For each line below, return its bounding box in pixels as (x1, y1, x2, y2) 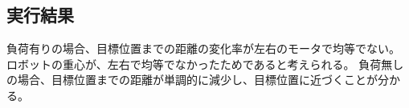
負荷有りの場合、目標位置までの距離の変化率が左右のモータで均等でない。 (6, 40, 400, 57)
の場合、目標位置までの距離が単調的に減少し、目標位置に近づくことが (6, 71, 378, 88)
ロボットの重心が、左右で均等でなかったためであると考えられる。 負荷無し (6, 55, 404, 72)
